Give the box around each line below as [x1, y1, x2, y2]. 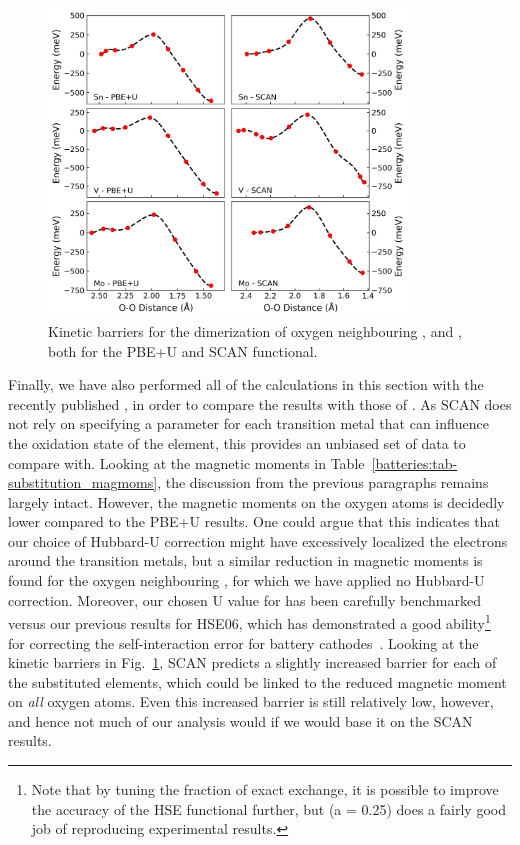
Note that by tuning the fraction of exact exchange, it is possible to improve [31, 779, 499, 800]
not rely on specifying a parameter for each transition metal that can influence [8, 413, 490, 434]
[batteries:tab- [371, 452, 458, 473]
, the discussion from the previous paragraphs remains [157, 472, 489, 493]
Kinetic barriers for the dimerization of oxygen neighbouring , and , [48, 320, 462, 341]
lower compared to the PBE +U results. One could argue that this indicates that [8, 511, 500, 532]
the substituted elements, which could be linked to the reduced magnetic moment [8, 671, 507, 692]
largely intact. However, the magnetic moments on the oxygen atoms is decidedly [8, 491, 505, 512]
